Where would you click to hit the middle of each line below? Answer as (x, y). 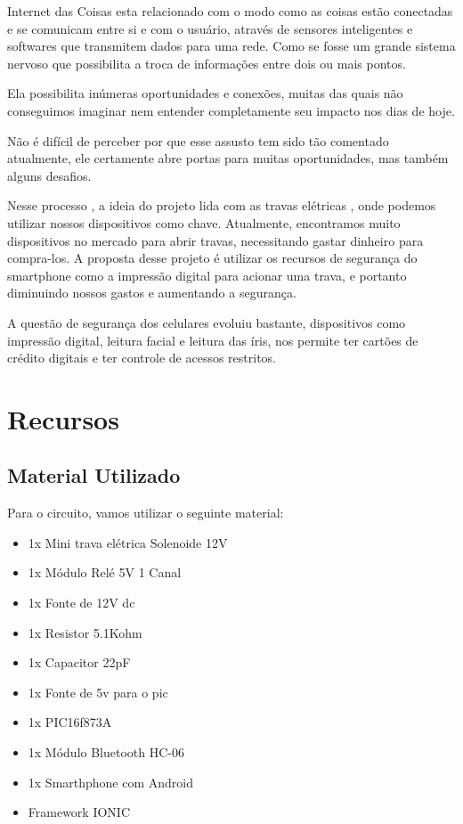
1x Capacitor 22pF (79, 662)
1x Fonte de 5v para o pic (98, 692)
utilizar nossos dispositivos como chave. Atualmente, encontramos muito (204, 222)
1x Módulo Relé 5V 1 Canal (105, 572)
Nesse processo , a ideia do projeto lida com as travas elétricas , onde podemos (222, 205)
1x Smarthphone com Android (111, 782)
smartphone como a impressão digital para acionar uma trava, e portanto (207, 275)
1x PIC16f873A (70, 722)
